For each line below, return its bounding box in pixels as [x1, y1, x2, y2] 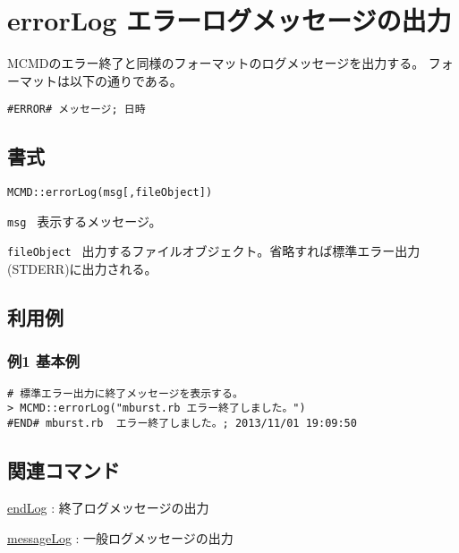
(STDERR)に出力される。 [7, 259, 157, 278]
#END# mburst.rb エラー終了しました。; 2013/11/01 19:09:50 [7, 417, 357, 430]
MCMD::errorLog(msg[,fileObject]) [7, 186, 213, 200]
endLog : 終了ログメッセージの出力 [7, 498, 209, 516]
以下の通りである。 [69, 71, 183, 89]
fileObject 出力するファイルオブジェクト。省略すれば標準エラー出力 [7, 242, 421, 260]
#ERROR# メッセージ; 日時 [7, 103, 146, 116]
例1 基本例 [7, 350, 81, 372]
